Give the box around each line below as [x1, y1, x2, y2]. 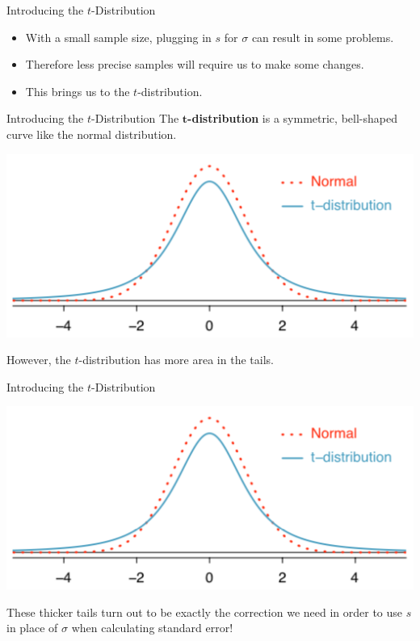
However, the [6, 351, 71, 368]
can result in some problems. [251, 28, 394, 45]
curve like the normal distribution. [6, 125, 177, 142]
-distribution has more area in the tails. [78, 351, 274, 368]
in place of [6, 619, 58, 636]
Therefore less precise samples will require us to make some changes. [25, 56, 364, 73]
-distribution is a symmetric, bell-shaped [187, 110, 397, 127]
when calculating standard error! [71, 619, 233, 636]
